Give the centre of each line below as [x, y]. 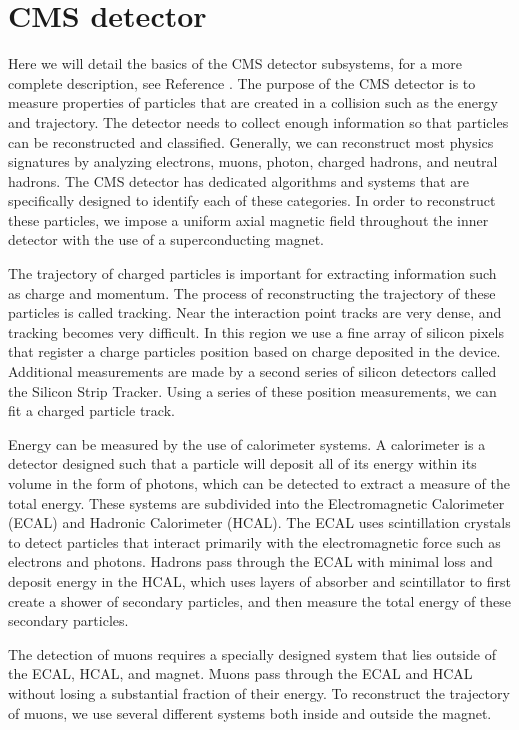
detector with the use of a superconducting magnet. [166, 239]
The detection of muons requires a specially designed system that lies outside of [252, 653]
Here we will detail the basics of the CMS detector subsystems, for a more [235, 63]
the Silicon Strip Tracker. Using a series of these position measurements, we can [252, 390]
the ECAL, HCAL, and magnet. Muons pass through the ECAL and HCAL [240, 673]
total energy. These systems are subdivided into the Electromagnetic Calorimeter [256, 502]
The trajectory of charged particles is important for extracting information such [252, 273]
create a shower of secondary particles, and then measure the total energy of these [260, 600]
